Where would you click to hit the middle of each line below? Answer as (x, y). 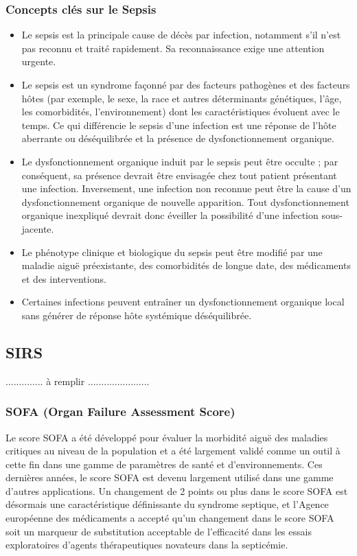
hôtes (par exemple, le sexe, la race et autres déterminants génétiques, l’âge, (182, 98)
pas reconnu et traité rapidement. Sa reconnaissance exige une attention (173, 48)
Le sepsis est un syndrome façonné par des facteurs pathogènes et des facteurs (186, 84)
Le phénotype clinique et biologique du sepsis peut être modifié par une (172, 252)
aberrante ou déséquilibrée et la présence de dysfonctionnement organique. (178, 138)
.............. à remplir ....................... (78, 381)
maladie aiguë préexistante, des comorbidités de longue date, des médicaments (186, 265)
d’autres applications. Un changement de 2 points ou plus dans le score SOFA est (177, 490)
